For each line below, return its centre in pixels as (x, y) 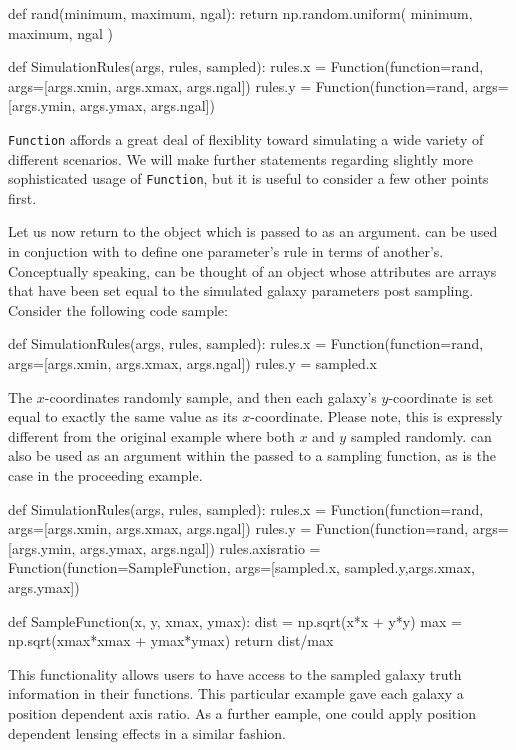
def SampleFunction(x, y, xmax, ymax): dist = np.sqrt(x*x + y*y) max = (235, 620)
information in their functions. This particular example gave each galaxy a (236, 693)
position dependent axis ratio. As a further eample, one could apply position (242, 712)
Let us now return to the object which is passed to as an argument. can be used (253, 231)
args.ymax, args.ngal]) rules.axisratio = (200, 547)
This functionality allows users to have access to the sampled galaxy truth (235, 673)
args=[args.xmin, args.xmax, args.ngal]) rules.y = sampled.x (192, 363)
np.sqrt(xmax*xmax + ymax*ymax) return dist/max (171, 640)
